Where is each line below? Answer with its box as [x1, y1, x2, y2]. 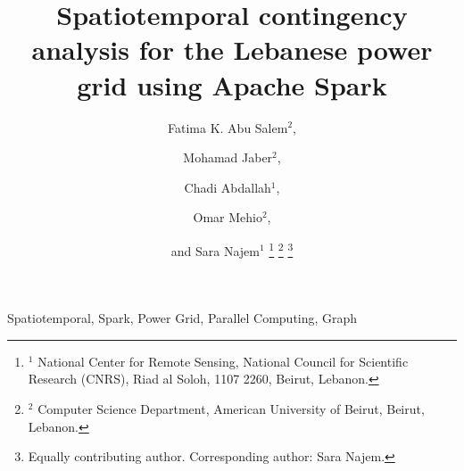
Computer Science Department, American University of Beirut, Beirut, [37, 399, 425, 417]
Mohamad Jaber [183, 148, 273, 167]
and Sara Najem [170, 241, 260, 260]
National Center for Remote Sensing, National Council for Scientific [37, 351, 409, 370]
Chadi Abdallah [184, 178, 271, 196]
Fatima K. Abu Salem [168, 118, 288, 136]
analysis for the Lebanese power [31, 31, 433, 68]
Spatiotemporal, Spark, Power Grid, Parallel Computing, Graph [7, 309, 358, 327]
